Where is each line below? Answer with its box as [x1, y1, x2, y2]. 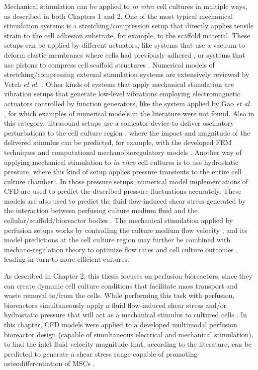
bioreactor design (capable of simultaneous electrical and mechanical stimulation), [4, 329, 254, 339]
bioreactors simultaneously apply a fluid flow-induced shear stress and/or [4, 299, 227, 310]
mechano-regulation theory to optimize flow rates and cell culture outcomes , [4, 244, 238, 254]
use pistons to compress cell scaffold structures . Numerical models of [4, 59, 215, 70]
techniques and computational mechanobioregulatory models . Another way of [4, 147, 242, 157]
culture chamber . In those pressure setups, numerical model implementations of [4, 176, 248, 186]
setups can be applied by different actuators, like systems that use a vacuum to [4, 40, 245, 50]
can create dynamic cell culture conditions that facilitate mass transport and [4, 280, 238, 291]
